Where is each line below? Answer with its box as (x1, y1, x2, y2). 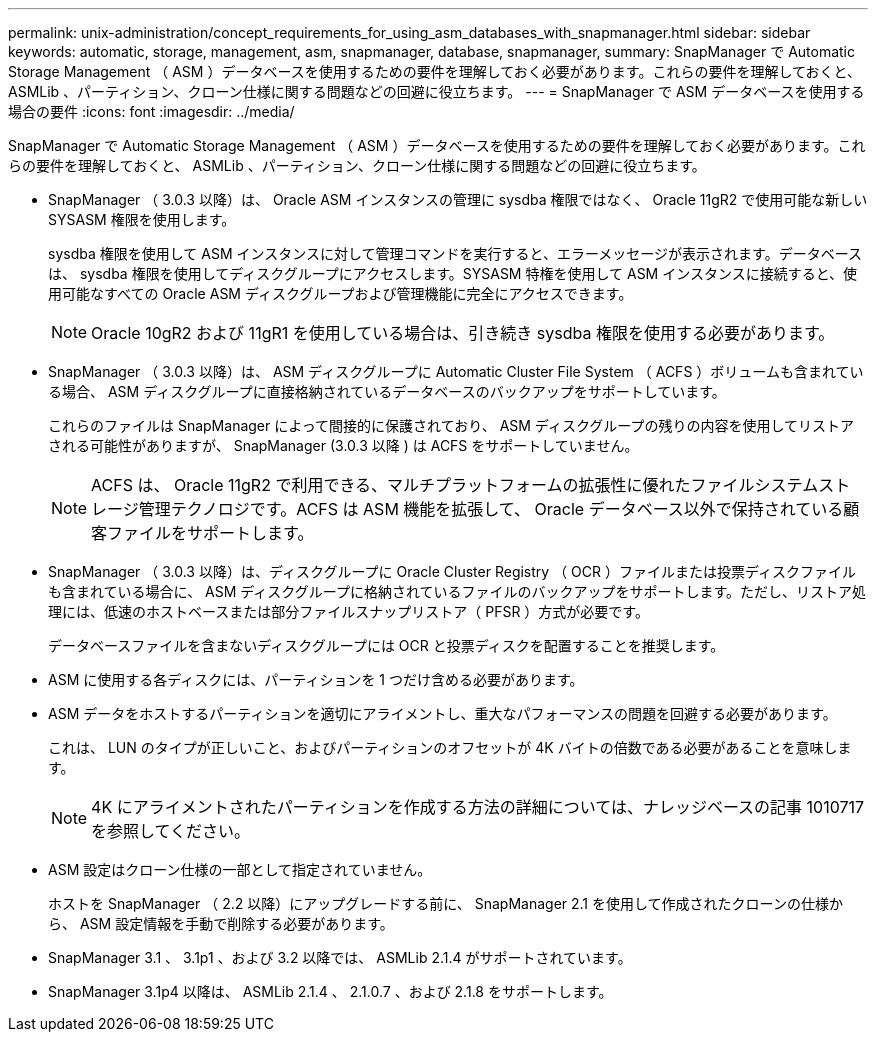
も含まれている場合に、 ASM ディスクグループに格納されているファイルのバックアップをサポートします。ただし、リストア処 (48, 583, 867, 600)
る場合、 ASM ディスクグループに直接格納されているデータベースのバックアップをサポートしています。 (48, 383, 726, 400)
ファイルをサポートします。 (107, 523, 314, 543)
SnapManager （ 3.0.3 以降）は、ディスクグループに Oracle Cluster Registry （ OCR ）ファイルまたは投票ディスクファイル (48, 563, 856, 580)
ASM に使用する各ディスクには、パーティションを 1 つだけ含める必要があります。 (48, 671, 584, 688)
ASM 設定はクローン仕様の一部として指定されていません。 (48, 861, 432, 878)
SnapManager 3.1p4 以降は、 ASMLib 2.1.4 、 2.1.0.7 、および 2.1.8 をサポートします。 (48, 983, 613, 1000)
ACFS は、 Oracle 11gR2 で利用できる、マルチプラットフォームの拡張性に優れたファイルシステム (91, 475, 819, 495)
